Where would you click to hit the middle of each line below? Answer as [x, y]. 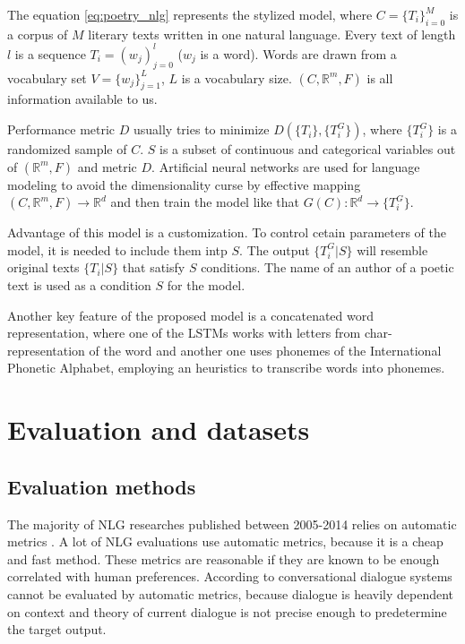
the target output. [57, 629]
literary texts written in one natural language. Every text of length [272, 34]
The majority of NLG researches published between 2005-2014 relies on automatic [232, 524]
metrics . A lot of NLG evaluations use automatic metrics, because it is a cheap [225, 541]
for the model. [206, 285]
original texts [43, 267]
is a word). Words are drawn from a [298, 53]
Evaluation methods [102, 486]
